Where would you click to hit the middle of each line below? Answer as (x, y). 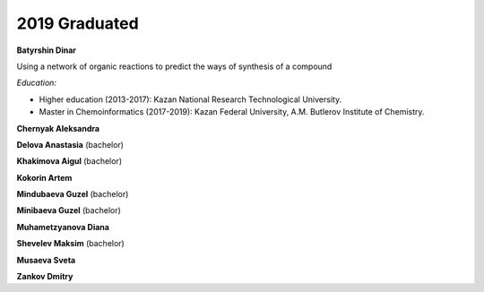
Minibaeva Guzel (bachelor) (69, 210)
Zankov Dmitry (45, 277)
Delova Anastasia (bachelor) (70, 144)
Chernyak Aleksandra (58, 128)
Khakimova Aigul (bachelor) (69, 161)
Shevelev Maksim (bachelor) (70, 244)
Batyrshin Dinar (46, 50)
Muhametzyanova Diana (63, 227)
